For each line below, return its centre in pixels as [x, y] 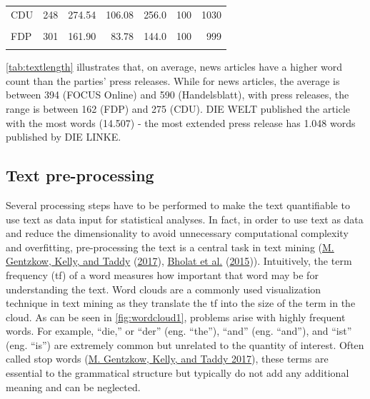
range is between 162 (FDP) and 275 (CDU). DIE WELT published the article [178, 108]
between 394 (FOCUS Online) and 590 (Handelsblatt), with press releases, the [177, 95]
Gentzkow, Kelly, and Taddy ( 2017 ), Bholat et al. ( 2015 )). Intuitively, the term [179, 261]
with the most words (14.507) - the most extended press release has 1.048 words [181, 122]
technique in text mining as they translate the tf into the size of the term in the [181, 303]
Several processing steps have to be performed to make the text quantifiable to [178, 204]
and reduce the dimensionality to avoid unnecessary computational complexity [177, 233]
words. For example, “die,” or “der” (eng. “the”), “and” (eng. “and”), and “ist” [179, 331]
